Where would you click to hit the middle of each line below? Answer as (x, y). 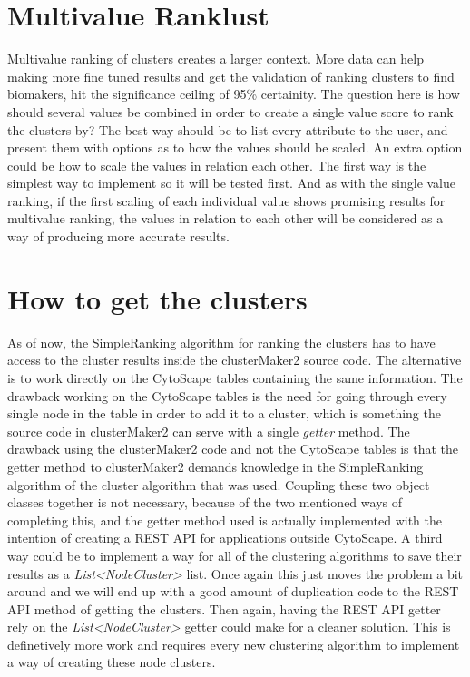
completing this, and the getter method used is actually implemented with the (225, 520)
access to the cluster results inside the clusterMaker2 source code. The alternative (235, 360)
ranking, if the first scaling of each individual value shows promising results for (226, 200)
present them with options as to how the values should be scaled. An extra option (235, 147)
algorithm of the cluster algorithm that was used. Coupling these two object (219, 484)
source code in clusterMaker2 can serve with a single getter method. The (209, 431)
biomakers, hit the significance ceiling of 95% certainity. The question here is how (234, 94)
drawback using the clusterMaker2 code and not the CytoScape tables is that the (233, 449)
